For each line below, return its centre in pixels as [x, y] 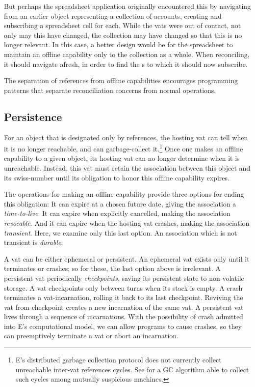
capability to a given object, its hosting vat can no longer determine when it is [122, 158]
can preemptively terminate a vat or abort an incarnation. [91, 336]
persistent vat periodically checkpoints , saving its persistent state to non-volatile [124, 278]
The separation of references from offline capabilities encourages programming [121, 80]
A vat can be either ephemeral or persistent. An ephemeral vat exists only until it [127, 258]
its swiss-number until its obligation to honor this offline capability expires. [117, 177]
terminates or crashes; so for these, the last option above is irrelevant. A [112, 268]
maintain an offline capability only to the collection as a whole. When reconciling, [127, 54]
